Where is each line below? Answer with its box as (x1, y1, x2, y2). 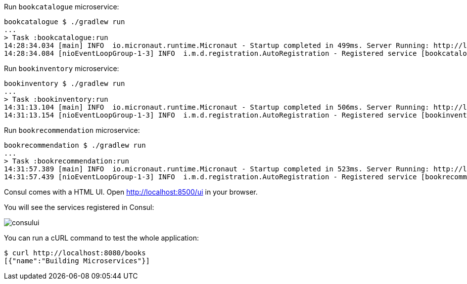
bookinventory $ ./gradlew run (4, 80, 125, 87)
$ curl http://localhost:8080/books (4, 249, 146, 257)
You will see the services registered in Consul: (4, 203, 154, 211)
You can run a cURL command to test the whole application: (4, 234, 199, 242)
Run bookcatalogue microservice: (4, 2, 119, 11)
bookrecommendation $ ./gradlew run (4, 141, 146, 149)
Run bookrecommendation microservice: (4, 126, 140, 134)
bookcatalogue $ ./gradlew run (4, 18, 125, 26)
